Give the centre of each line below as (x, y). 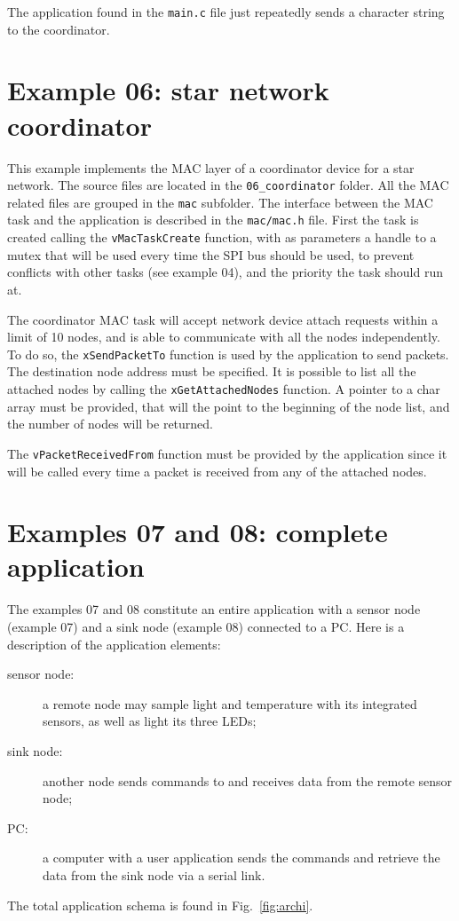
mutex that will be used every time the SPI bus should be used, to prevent (211, 254)
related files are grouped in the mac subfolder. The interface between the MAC (220, 202)
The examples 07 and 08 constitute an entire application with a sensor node (214, 609)
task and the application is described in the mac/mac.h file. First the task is (213, 220)
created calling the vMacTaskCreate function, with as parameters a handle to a (222, 237)
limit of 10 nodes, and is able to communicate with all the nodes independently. (224, 337)
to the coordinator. (59, 29)
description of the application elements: (114, 644)
